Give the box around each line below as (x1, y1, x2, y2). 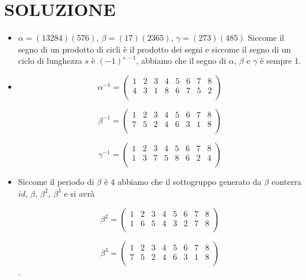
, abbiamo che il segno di (136, 54, 226, 67)
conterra (271, 175, 302, 187)
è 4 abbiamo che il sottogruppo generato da (104, 175, 262, 187)
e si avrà (64, 187, 95, 199)
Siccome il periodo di (18, 175, 95, 187)
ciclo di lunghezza (18, 54, 82, 67)
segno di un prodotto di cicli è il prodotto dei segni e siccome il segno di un (18, 43, 291, 55)
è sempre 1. (260, 54, 301, 67)
